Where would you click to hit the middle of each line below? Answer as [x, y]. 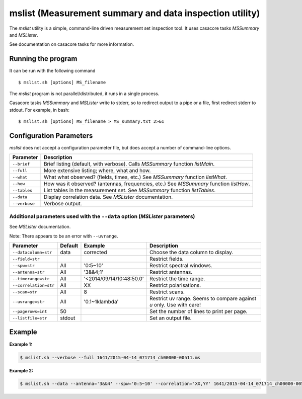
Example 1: [21, 344]
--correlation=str [33, 285]
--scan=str [25, 292]
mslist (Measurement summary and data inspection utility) [135, 13]
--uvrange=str [28, 302]
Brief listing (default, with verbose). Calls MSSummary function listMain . [129, 164]
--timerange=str [31, 278]
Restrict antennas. [171, 272]
